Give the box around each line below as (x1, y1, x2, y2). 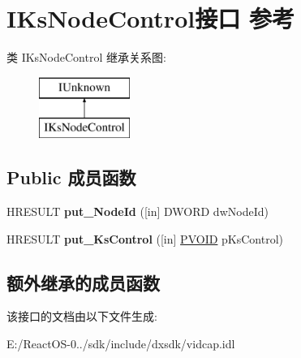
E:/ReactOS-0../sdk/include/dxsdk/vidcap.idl (6, 335, 235, 352)
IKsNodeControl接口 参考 (6, 2, 295, 35)
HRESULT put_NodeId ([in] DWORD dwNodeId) (6, 203, 269, 220)
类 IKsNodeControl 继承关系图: (6, 49, 166, 66)
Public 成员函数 (6, 165, 136, 190)
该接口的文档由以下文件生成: (6, 308, 157, 325)
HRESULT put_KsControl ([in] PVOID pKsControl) (6, 230, 284, 247)
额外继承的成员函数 (6, 270, 160, 295)
